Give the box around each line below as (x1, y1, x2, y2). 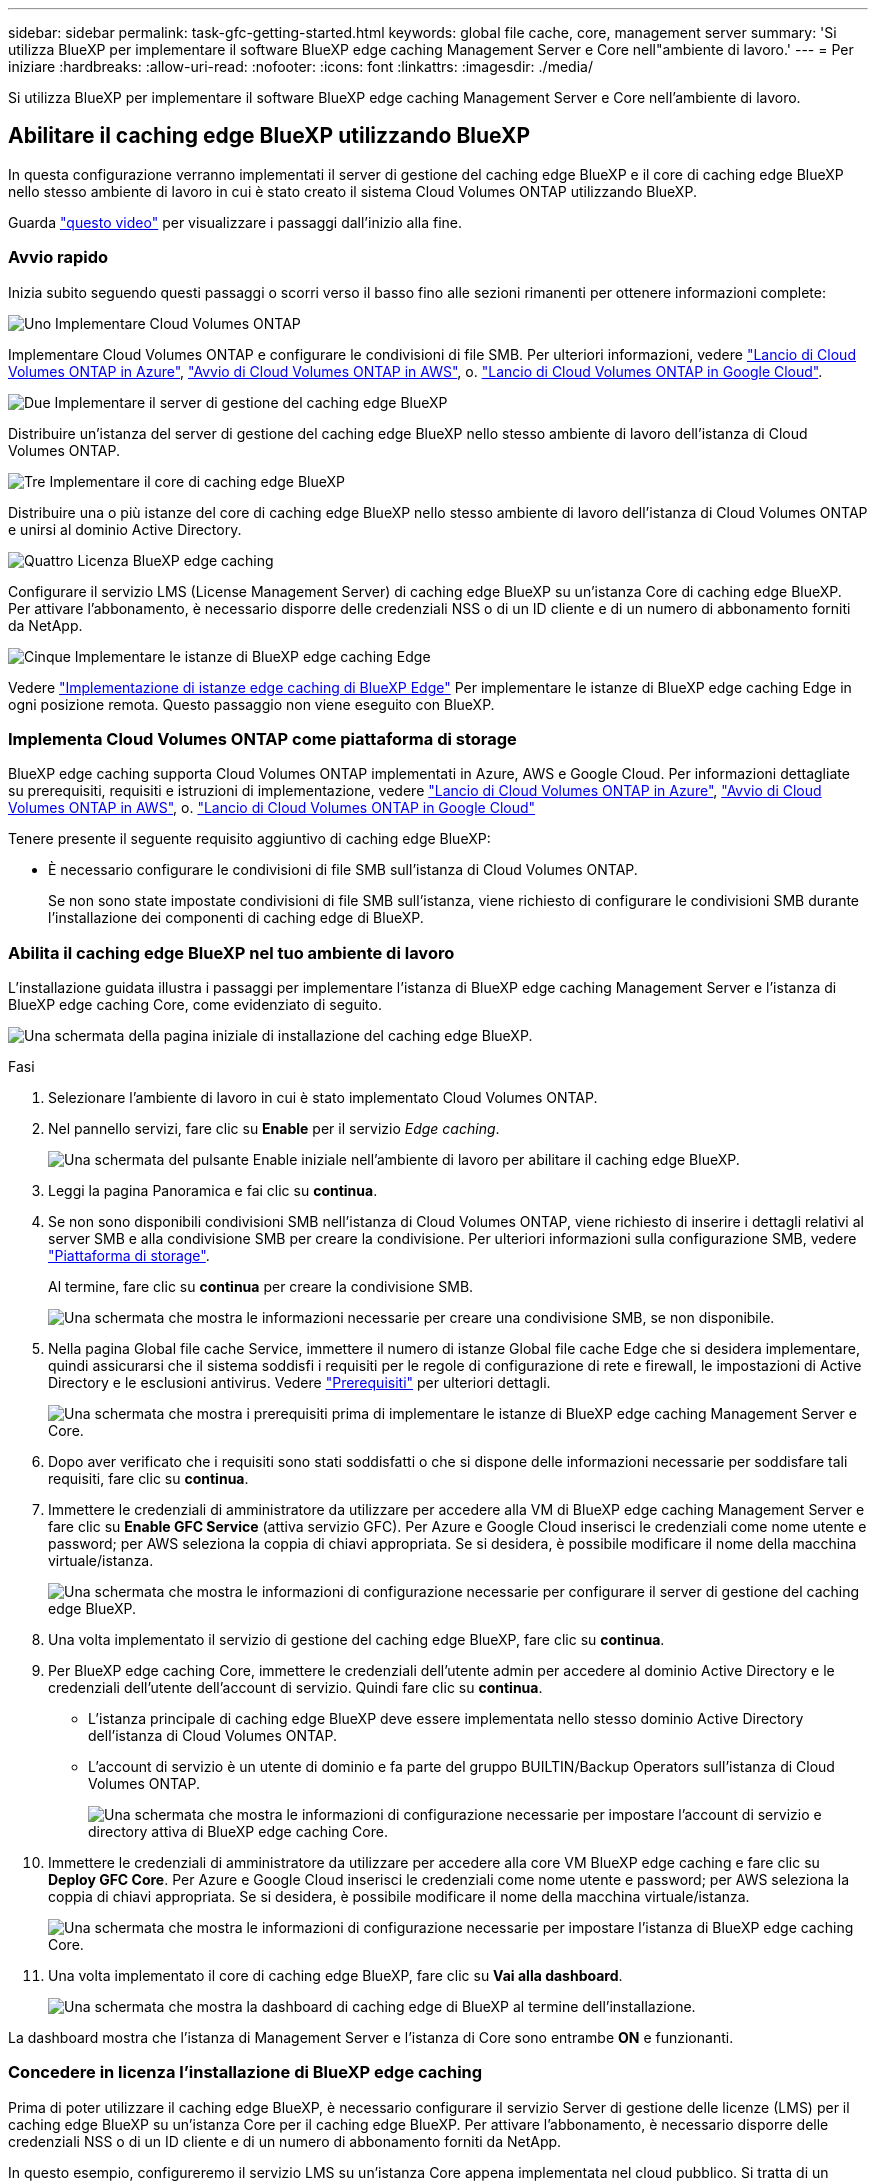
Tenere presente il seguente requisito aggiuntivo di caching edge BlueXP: (8, 830, 491, 848)
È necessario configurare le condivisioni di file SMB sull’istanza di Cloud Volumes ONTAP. (48, 861, 638, 879)
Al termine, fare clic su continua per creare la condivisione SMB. (48, 1278, 474, 1296)
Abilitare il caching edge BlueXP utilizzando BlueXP (8, 123, 531, 149)
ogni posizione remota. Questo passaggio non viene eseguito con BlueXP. (8, 695, 495, 713)
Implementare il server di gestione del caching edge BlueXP (54, 393, 448, 411)
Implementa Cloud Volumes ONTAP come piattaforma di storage (8, 728, 517, 749)
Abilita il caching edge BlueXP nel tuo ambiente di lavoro (8, 942, 455, 963)
